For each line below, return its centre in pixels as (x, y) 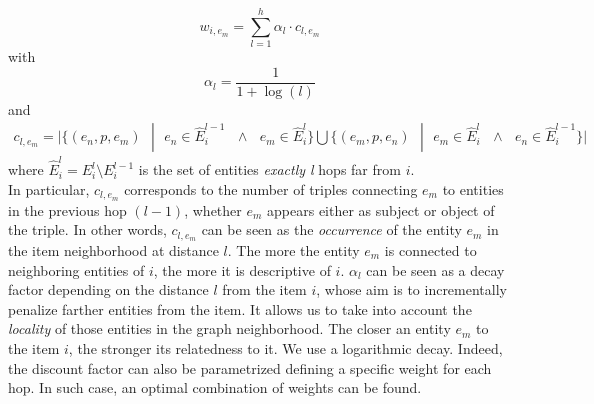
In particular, (49, 188)
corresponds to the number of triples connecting (271, 188)
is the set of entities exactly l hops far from (269, 169)
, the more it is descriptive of (242, 269)
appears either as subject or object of (381, 209)
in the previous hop (67, 209)
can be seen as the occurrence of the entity (331, 229)
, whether (213, 209)
